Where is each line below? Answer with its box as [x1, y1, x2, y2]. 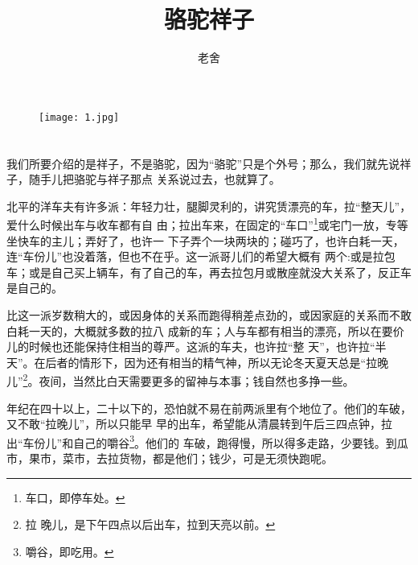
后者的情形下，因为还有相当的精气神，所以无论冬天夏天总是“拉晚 [45, 353, 389, 370]
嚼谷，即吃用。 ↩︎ [25, 542, 114, 559]
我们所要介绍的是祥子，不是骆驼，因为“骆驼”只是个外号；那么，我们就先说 [6, 155, 400, 171]
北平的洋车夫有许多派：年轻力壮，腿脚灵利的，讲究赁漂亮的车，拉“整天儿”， [6, 197, 412, 214]
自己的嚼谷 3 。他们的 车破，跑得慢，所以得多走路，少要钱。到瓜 [73, 431, 408, 451]
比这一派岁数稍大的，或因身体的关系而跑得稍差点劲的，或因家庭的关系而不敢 [6, 306, 412, 323]
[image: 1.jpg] [39, 111, 120, 123]
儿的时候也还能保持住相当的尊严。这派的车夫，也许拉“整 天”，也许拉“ [6, 338, 375, 355]
